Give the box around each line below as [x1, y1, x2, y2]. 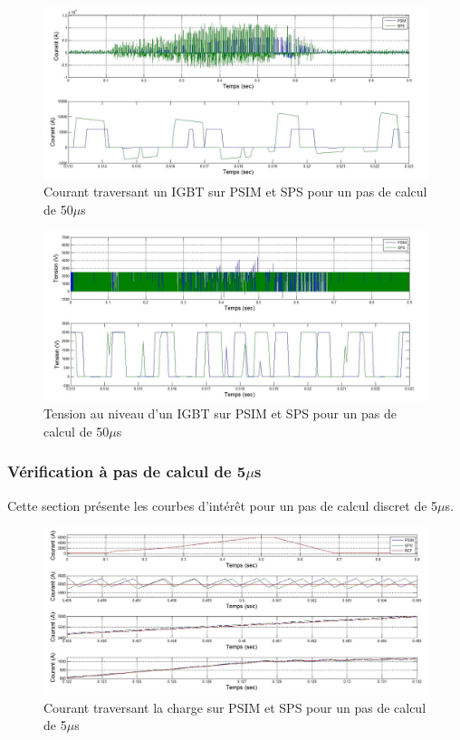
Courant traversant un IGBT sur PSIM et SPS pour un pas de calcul [43, 182, 427, 201]
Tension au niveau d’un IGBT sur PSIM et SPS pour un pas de [43, 404, 397, 423]
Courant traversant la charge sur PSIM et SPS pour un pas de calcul [43, 697, 426, 716]
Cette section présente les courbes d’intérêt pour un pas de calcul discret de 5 [7, 495, 438, 514]
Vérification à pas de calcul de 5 [7, 460, 246, 483]
